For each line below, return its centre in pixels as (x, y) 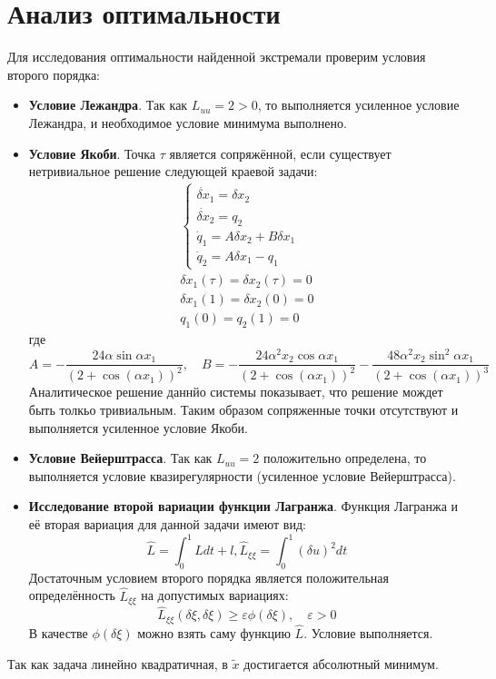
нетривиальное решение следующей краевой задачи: (173, 171)
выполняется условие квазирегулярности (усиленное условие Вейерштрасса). (242, 475)
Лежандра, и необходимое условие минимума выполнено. (188, 122)
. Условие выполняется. (368, 633)
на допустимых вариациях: (215, 595)
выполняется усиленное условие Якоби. (138, 427)
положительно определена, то (345, 458)
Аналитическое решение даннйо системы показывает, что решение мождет (236, 392)
